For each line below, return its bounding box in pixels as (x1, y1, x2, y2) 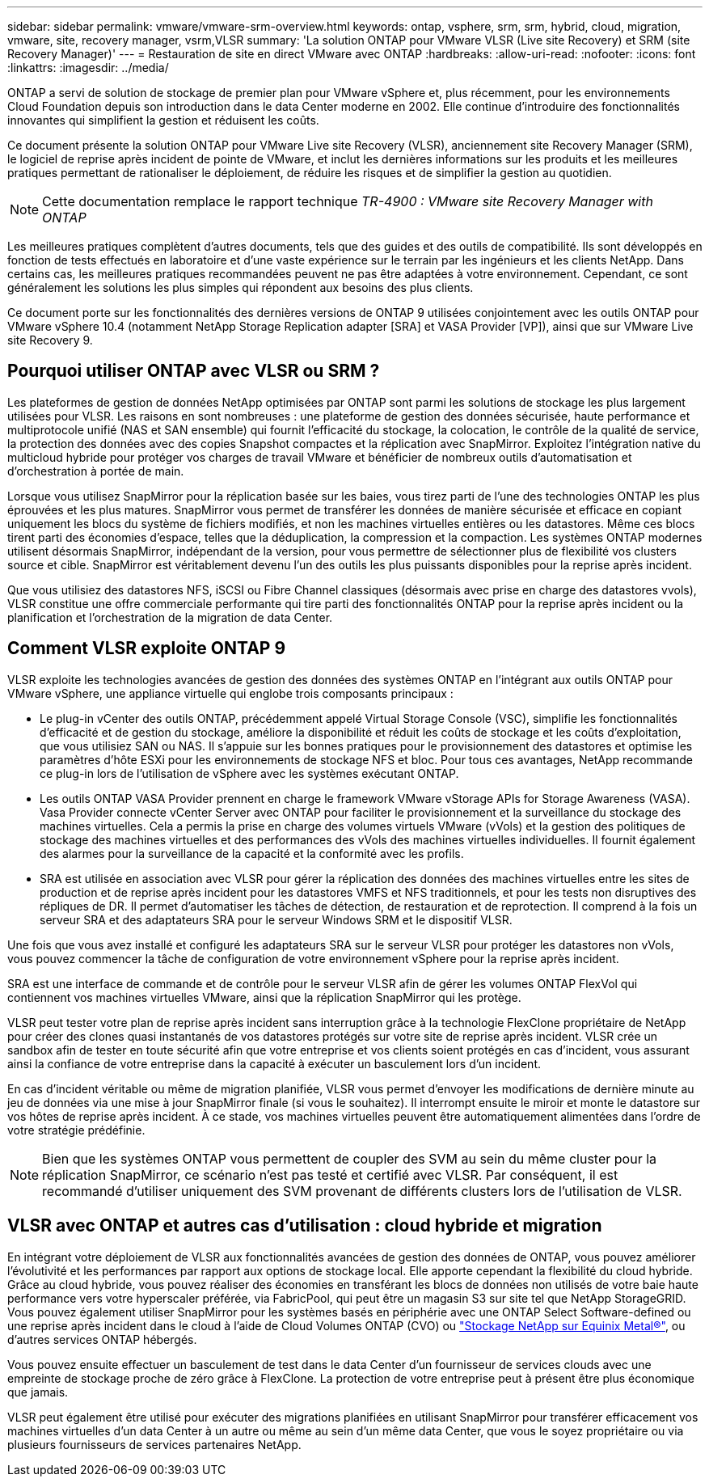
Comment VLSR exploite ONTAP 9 (7, 638, 286, 659)
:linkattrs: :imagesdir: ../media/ (7, 61, 169, 74)
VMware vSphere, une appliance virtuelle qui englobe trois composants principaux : (7, 686, 454, 700)
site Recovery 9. (7, 333, 93, 347)
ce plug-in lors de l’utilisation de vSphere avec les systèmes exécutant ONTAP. (40, 766, 459, 780)
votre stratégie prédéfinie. (7, 1122, 146, 1137)
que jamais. (7, 1384, 69, 1399)
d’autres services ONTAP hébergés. (7, 1332, 197, 1346)
